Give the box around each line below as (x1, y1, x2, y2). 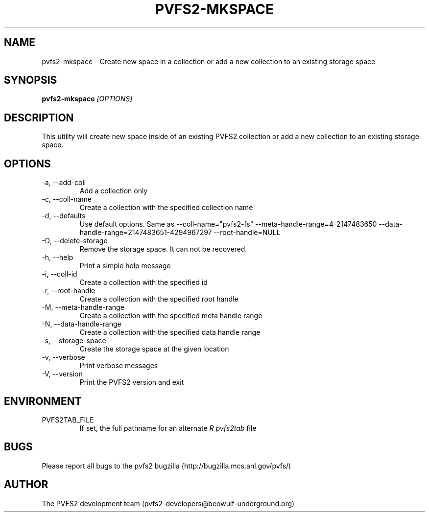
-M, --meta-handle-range (42, 303, 124, 312)
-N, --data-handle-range (42, 320, 121, 328)
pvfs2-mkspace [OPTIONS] (42, 94, 133, 103)
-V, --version (42, 370, 83, 378)
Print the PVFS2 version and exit (79, 378, 184, 387)
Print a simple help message (79, 261, 171, 270)
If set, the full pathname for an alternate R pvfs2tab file (79, 423, 257, 432)
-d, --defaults (42, 211, 86, 220)
